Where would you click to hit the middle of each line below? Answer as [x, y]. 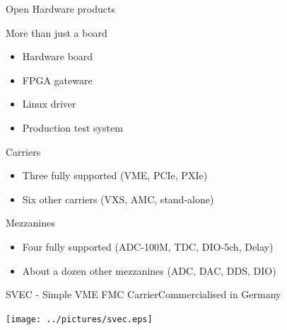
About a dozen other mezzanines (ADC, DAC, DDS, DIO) [149, 270]
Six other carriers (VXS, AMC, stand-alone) [118, 199]
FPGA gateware [57, 80]
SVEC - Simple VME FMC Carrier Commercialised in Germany [143, 294]
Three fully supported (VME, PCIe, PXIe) [115, 175]
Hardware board [58, 56]
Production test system [72, 127]
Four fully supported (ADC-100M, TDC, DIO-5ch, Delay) [148, 246]
